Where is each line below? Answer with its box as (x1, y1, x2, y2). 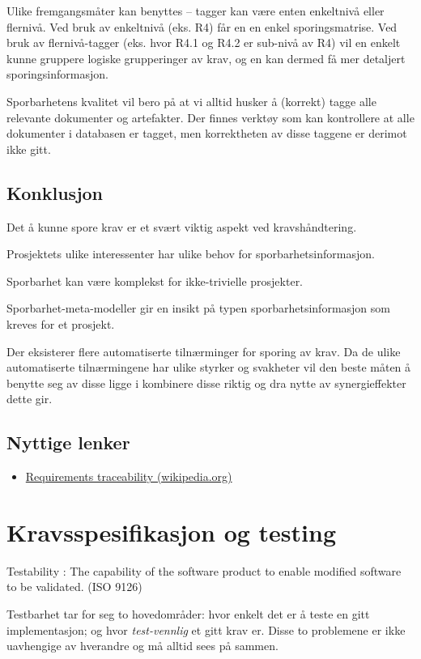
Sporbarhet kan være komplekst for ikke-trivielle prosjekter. (6, 272, 304, 289)
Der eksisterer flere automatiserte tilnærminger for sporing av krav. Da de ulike (6, 342, 401, 359)
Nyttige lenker (6, 430, 130, 455)
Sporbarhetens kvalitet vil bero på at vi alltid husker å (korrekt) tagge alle (6, 92, 376, 109)
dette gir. (6, 390, 53, 407)
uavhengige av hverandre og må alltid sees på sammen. (6, 637, 279, 654)
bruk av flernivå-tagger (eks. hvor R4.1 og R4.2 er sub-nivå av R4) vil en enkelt (6, 34, 401, 51)
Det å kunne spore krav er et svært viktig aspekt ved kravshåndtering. (6, 218, 357, 235)
